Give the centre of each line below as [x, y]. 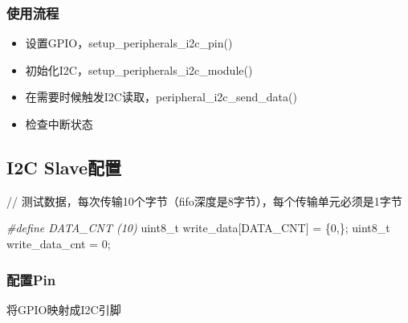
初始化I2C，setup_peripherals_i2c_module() [139, 70]
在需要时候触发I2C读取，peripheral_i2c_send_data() [161, 97]
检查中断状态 [59, 124]
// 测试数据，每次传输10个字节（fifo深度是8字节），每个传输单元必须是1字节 [204, 200]
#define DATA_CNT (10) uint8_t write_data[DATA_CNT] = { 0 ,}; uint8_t [198, 228]
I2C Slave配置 [64, 167]
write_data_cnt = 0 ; [59, 243]
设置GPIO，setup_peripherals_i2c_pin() [129, 43]
